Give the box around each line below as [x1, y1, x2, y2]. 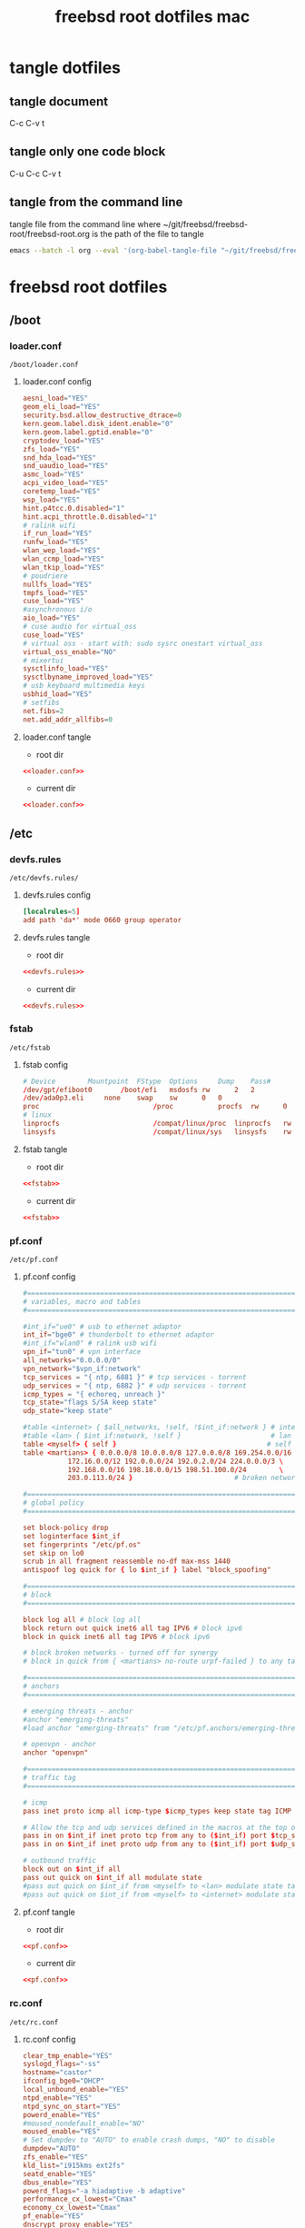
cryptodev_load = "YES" [22, 436, 104, 445]
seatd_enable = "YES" [22, 2169, 97, 2178]
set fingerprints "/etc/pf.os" [22, 1540, 142, 1549]
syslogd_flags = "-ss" [22, 2060, 101, 2069]
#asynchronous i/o [22, 605, 93, 614]
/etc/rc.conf [9, 2017, 59, 2027]
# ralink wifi [22, 521, 76, 530]
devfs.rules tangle [22, 931, 91, 942]
